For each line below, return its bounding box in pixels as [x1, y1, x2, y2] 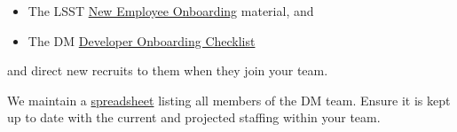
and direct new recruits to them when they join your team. [7, 61, 328, 80]
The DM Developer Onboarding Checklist [28, 31, 256, 50]
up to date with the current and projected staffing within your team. [7, 108, 381, 127]
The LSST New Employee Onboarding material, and [28, 2, 314, 19]
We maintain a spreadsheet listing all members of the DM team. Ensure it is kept [7, 90, 451, 109]
